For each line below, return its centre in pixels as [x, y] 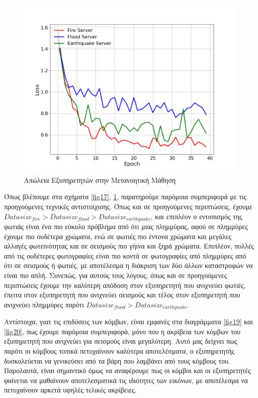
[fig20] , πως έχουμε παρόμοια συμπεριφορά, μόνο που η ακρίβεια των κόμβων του [122, 331]
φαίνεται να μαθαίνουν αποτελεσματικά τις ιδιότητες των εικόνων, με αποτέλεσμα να [126, 380]
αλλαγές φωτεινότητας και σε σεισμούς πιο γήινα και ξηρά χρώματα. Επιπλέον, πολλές [129, 246]
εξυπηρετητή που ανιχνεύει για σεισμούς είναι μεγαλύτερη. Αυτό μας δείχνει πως [121, 341]
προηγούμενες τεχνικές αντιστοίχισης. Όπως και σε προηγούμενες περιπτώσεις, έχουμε [128, 206]
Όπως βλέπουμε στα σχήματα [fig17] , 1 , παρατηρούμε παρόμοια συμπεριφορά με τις [125, 197]
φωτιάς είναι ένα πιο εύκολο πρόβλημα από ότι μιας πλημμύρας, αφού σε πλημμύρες [126, 226]
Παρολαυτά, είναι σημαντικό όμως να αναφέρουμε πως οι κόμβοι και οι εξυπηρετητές [128, 370]
